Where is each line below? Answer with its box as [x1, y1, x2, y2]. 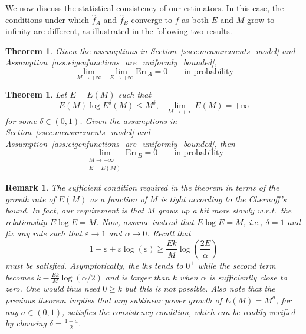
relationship [5, 215, 47, 228]
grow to [247, 13, 275, 25]
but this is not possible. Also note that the [125, 282, 275, 295]
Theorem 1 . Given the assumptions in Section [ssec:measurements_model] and [5, 44, 295, 56]
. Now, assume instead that [96, 215, 194, 228]
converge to [131, 13, 173, 25]
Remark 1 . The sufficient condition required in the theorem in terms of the [5, 181, 279, 193]
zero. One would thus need [5, 282, 100, 295]
